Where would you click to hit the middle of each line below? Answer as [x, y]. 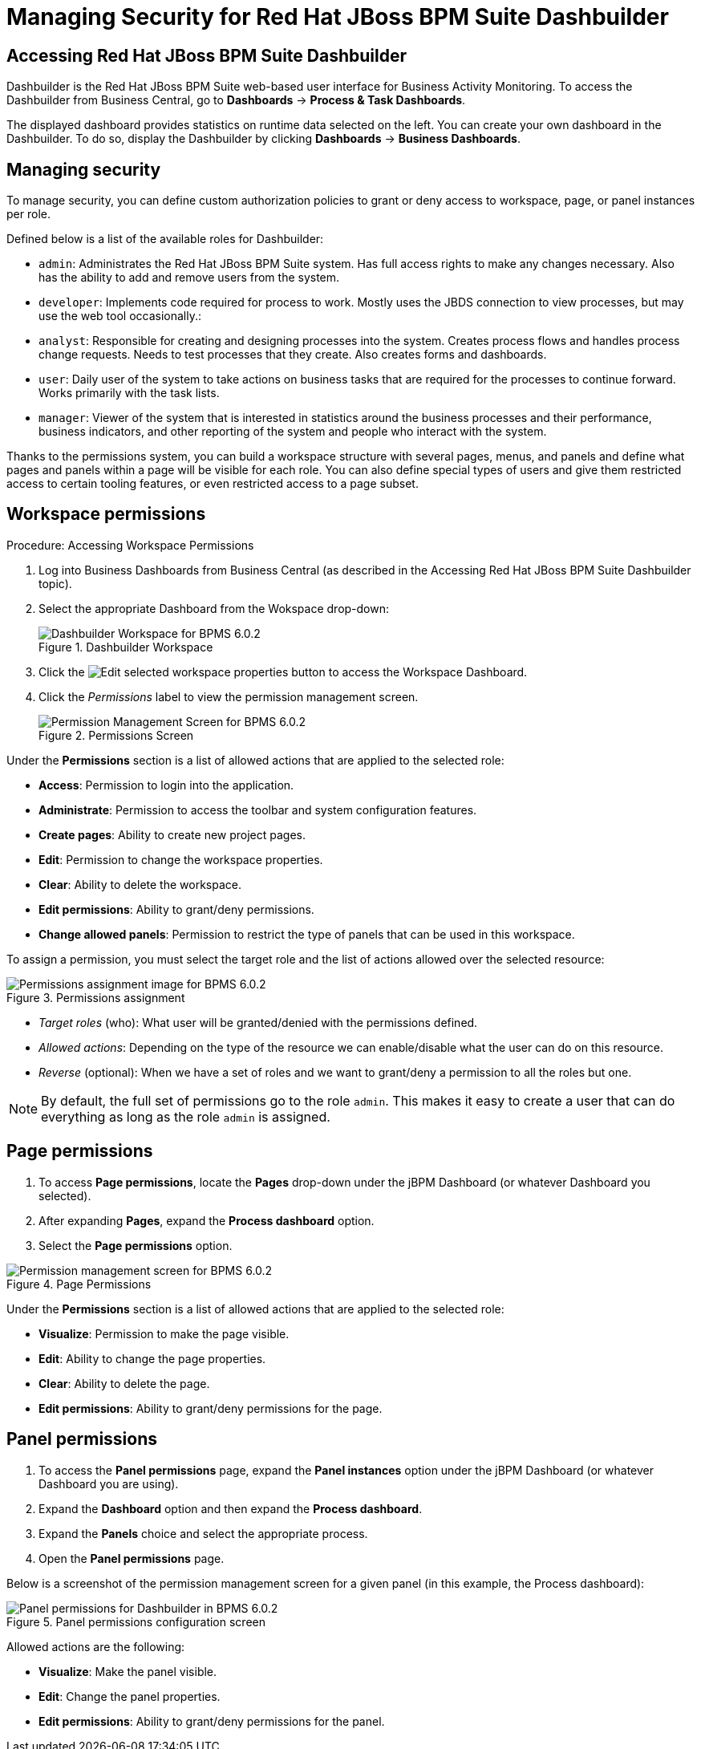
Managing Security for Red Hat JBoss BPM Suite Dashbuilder [338, 17]
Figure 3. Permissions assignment [96, 997]
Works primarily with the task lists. [129, 393]
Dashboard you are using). [109, 1483]
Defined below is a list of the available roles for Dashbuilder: [165, 239]
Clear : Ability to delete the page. [124, 1383]
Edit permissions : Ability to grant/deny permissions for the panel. [212, 1721]
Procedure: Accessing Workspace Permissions [130, 545]
